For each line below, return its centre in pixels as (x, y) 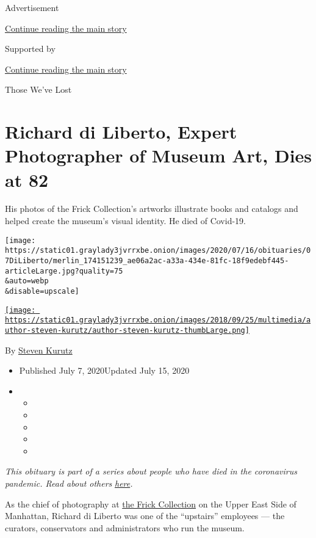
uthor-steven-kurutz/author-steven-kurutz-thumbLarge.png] (127, 330)
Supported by (30, 49)
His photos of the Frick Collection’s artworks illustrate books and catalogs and (152, 209)
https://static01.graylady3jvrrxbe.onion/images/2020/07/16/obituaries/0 (158, 251)
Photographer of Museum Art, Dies (159, 155)
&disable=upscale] (42, 291)
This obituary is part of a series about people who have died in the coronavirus (151, 471)
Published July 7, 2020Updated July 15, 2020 (104, 370)
